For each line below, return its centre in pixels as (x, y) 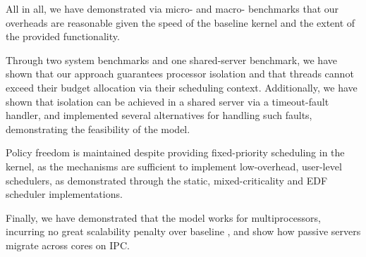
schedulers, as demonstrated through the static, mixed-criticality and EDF (167, 180)
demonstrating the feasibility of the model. (98, 128)
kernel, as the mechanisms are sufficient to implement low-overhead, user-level (174, 166)
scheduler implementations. (64, 194)
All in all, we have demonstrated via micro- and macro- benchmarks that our (172, 8)
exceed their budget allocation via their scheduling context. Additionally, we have (182, 87)
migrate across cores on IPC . (68, 245)
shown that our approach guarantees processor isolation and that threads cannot (180, 74)
